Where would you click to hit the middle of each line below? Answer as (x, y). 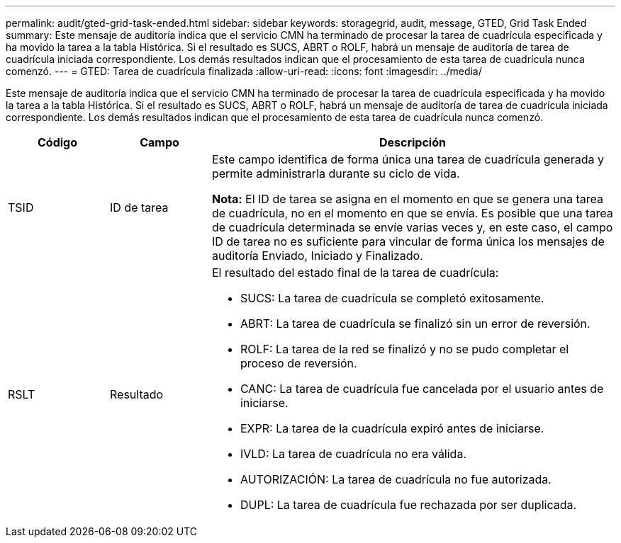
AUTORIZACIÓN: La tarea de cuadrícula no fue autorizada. (396, 479)
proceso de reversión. (298, 363)
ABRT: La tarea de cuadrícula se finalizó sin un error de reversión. (415, 324)
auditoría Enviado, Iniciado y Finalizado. (317, 256)
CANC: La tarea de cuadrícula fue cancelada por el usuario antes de (422, 389)
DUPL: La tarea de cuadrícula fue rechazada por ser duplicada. (408, 505)
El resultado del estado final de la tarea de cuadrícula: (355, 273)
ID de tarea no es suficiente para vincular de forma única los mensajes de (408, 241)
